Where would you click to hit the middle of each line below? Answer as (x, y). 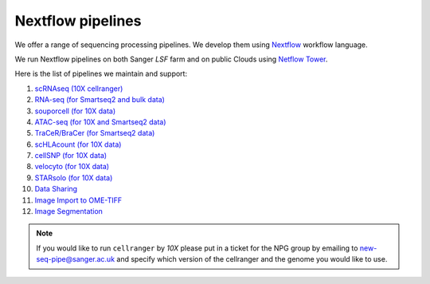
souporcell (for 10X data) (75, 111)
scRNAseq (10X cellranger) (79, 89)
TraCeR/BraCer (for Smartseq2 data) (95, 133)
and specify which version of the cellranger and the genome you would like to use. (252, 259)
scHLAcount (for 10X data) (78, 144)
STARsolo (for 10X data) (74, 177)
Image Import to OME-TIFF (78, 200)
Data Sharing (56, 189)
